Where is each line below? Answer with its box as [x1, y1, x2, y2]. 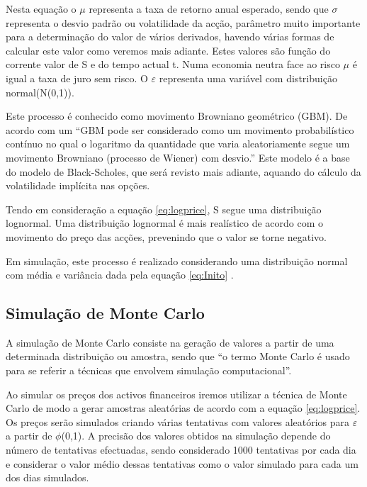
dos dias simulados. [6, 470, 89, 485]
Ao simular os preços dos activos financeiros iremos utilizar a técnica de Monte [6, 386, 347, 401]
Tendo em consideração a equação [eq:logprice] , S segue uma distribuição [6, 201, 322, 216]
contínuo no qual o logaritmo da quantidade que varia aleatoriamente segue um [6, 136, 350, 151]
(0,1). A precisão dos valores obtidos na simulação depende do [61, 428, 331, 443]
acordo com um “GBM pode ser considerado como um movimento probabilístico [6, 122, 354, 137]
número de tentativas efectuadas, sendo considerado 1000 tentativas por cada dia [6, 442, 356, 457]
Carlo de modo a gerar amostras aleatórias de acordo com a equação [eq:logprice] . [6, 401, 361, 415]
